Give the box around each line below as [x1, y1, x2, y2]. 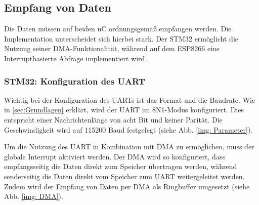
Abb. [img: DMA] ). [4, 191, 63, 201]
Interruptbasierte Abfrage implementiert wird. [4, 53, 147, 63]
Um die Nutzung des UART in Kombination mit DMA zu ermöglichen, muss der [4, 141, 254, 152]
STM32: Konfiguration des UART [4, 74, 145, 87]
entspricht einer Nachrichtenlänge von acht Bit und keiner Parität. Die [4, 114, 223, 125]
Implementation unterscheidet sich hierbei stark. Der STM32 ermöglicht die [4, 33, 238, 44]
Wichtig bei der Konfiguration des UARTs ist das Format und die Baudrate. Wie [4, 94, 255, 105]
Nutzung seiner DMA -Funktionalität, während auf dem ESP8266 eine [4, 43, 220, 54]
